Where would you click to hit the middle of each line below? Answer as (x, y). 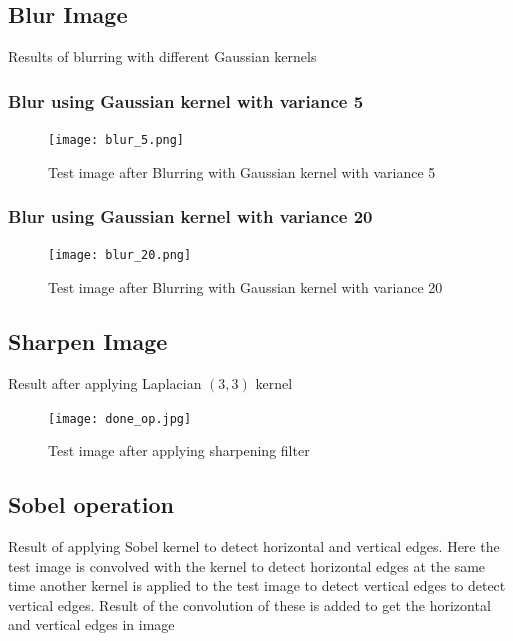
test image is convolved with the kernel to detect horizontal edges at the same (247, 565)
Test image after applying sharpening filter (179, 450)
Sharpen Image (88, 341)
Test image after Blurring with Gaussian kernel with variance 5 (242, 171)
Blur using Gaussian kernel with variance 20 (190, 216)
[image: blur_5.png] (116, 140)
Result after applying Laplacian (105, 382)
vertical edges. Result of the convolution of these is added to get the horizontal (249, 604)
